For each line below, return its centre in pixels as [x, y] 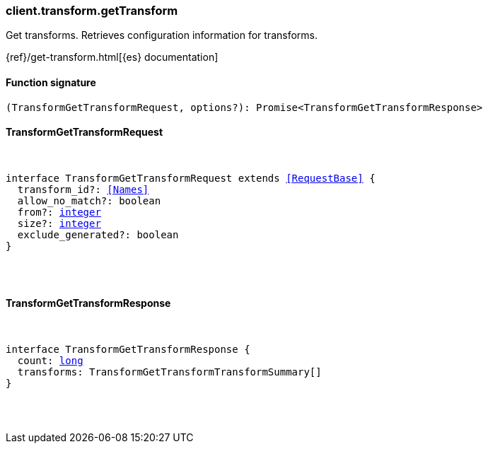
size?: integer [59, 223]
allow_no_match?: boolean [89, 200]
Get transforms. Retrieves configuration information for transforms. [162, 35]
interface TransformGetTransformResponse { [128, 350]
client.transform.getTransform [92, 11]
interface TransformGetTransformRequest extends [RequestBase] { [191, 178]
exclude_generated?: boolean [98, 234]
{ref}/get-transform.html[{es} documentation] [112, 57]
